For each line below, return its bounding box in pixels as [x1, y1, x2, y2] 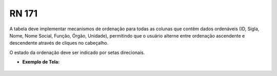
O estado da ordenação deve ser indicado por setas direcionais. [9, 49, 145, 55]
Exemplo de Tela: [22, 59, 60, 65]
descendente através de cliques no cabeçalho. [9, 40, 109, 46]
